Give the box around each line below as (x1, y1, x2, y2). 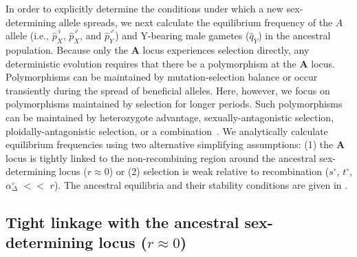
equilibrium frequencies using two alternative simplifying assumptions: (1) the (6, 137, 334, 152)
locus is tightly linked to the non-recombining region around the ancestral (6, 150, 316, 165)
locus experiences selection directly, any (142, 42, 310, 56)
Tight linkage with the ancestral (6, 211, 239, 232)
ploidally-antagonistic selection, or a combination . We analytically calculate (6, 123, 328, 138)
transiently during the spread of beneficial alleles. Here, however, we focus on (6, 83, 330, 97)
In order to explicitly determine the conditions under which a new (6, 1, 283, 15)
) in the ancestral (258, 28, 331, 43)
